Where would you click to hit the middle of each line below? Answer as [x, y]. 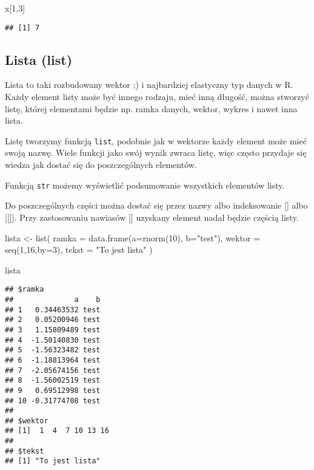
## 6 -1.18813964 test [53, 360]
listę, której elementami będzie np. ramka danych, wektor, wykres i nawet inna [151, 108]
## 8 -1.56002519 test [53, 381]
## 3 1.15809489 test [53, 330]
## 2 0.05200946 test [53, 320]
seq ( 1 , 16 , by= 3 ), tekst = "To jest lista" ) [79, 250]
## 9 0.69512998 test [53, 390]
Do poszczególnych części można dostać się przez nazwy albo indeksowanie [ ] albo [156, 205]
